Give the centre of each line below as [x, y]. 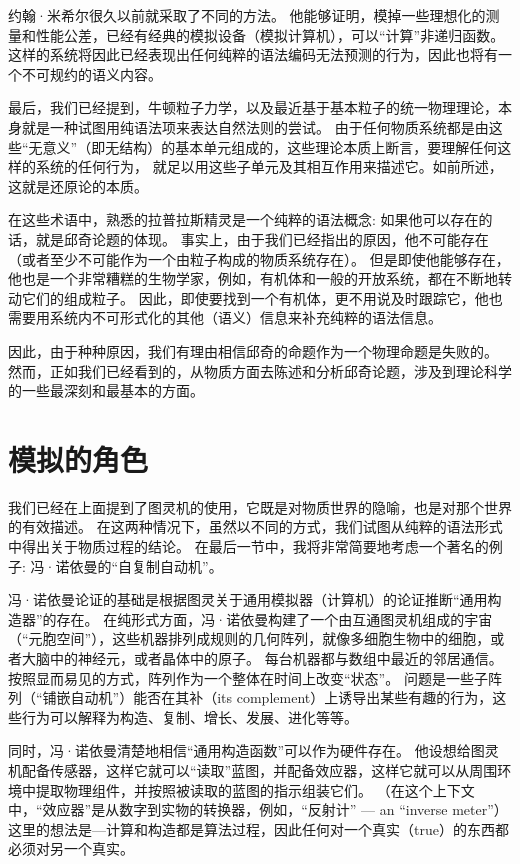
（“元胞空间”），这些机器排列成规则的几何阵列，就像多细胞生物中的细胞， [249, 638]
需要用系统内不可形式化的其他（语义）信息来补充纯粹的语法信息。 [225, 317]
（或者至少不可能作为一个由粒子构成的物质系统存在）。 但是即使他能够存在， [259, 258]
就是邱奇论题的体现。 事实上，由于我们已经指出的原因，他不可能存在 [262, 238]
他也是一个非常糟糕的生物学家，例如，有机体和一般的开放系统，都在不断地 [253, 278]
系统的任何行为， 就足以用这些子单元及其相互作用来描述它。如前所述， [269, 166]
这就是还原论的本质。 [78, 185]
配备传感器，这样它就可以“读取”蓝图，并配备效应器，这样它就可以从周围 [259, 769]
